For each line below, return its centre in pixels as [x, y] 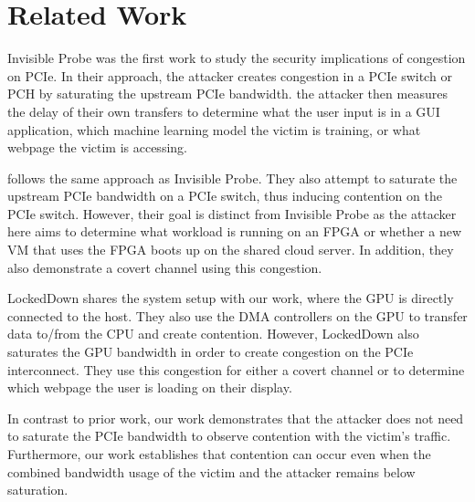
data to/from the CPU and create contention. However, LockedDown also [213, 334]
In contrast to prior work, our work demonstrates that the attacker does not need [236, 418]
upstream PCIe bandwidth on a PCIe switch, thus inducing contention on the [225, 196]
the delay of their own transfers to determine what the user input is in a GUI [224, 111]
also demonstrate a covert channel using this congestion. [165, 267]
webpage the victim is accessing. [97, 147]
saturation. [38, 490]
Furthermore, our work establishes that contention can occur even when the [219, 454]
